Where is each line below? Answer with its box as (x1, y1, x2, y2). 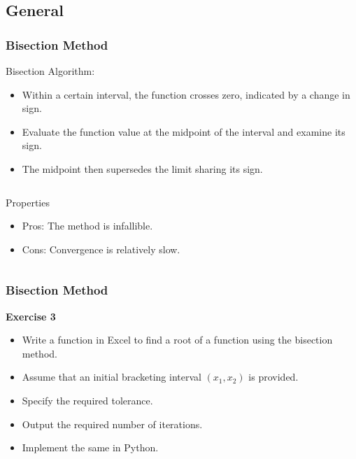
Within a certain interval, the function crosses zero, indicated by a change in (22, 87, 350, 101)
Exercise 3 (6, 309, 56, 323)
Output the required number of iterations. (22, 416, 203, 431)
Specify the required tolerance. (22, 393, 153, 407)
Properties (6, 195, 50, 209)
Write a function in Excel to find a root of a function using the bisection (22, 332, 333, 347)
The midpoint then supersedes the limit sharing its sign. (22, 161, 263, 176)
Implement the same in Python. (22, 440, 159, 455)
